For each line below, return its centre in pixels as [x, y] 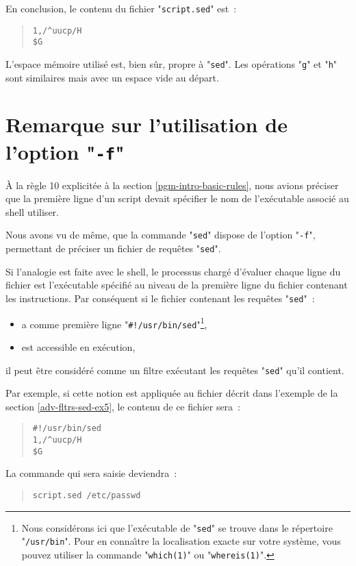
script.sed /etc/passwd [87, 495]
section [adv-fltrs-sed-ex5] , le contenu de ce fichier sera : [123, 406]
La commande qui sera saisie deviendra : [91, 473]
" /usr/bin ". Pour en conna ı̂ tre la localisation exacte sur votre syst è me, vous [181, 541]
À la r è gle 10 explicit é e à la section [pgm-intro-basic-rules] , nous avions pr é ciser [172, 185]
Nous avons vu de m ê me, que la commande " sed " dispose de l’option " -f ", [161, 235]
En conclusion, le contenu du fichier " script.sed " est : [121, 8]
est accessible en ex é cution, [78, 346]
